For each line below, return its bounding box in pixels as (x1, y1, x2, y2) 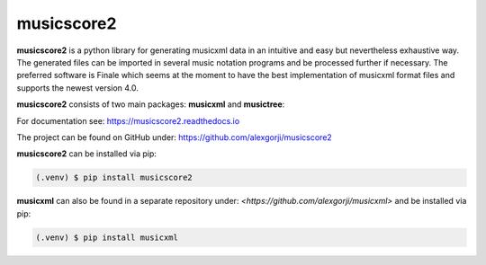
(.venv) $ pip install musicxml (35, 232, 179, 243)
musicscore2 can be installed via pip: (16, 148, 157, 159)
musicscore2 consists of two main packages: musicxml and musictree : (16, 99, 285, 110)
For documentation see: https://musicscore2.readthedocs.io (16, 115, 240, 126)
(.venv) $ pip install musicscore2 (35, 172, 193, 183)
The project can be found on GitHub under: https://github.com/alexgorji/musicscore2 (16, 131, 332, 143)
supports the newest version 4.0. (16, 82, 139, 93)
